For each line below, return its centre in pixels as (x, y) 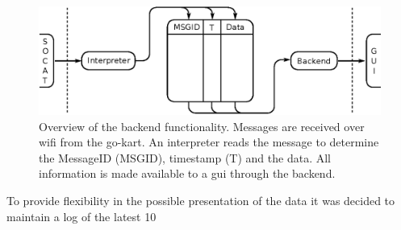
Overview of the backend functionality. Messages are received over (202, 126)
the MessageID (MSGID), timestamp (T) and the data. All (185, 157)
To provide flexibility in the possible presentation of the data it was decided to (201, 200)
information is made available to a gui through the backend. (187, 173)
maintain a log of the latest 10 (81, 216)
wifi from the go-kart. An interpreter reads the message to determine (209, 142)
